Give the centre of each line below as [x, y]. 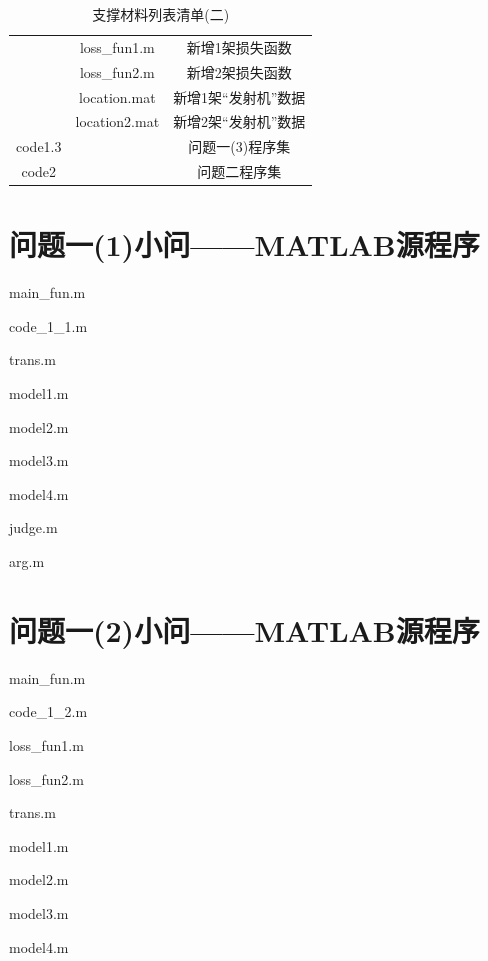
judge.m [33, 527]
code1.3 [39, 146]
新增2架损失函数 [239, 71]
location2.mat [117, 121]
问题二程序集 [239, 171]
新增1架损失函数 [239, 46]
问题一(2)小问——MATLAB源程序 [244, 629]
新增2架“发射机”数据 [239, 121]
